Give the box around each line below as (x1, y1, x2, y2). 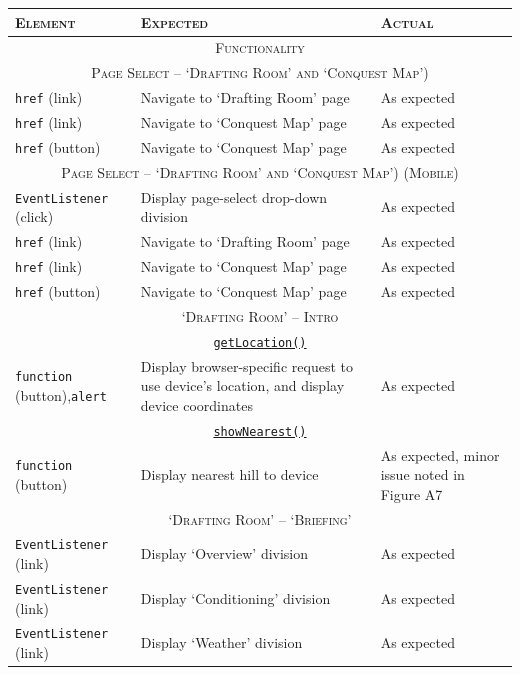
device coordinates (140, 394, 253, 415)
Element (15, 11, 76, 32)
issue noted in (380, 464, 465, 485)
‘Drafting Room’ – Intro (181, 305, 339, 326)
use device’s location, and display (140, 375, 345, 396)
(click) (15, 206, 54, 227)
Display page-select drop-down (140, 186, 328, 207)
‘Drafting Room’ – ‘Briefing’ (168, 508, 352, 529)
